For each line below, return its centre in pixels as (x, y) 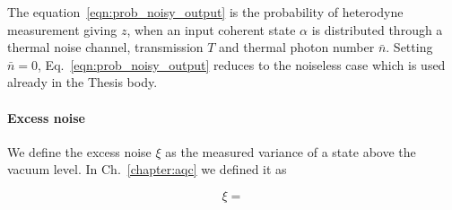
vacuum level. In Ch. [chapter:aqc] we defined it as (147, 169)
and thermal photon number (297, 47)
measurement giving (62, 29)
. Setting (409, 47)
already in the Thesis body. (83, 82)
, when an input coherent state (211, 29)
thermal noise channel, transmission (105, 47)
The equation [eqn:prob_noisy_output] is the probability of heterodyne (205, 12)
